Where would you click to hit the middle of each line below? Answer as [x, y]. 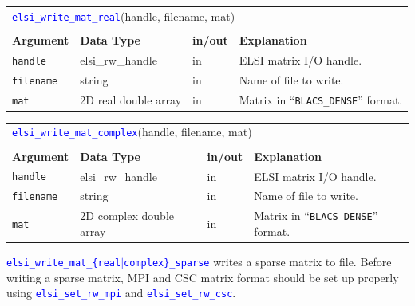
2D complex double [127, 216]
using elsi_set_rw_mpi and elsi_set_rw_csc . [121, 293]
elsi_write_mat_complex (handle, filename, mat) [132, 132]
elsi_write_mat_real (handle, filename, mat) [124, 16]
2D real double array [131, 99]
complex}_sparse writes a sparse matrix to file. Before [258, 262]
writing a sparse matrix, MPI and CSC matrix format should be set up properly [203, 277]
